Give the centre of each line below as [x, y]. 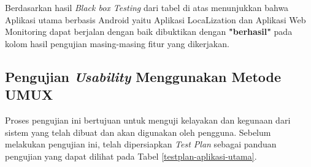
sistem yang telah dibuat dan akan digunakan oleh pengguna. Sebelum [138, 132]
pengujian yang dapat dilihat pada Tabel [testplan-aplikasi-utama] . [131, 156]
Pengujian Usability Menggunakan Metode [143, 76]
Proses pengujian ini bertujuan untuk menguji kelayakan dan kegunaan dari [148, 120]
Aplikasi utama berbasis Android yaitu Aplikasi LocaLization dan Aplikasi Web [155, 19]
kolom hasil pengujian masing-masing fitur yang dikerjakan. [117, 43]
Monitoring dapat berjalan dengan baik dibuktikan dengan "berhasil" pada [149, 32]
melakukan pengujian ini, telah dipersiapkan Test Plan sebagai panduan [141, 144]
